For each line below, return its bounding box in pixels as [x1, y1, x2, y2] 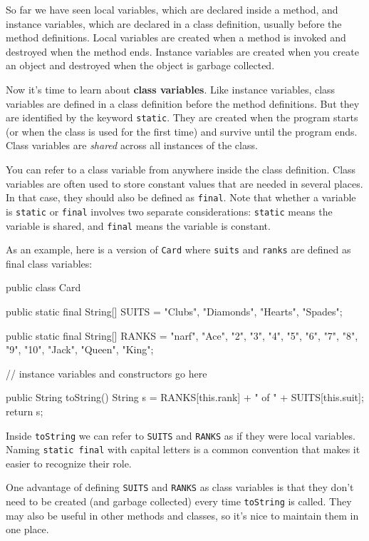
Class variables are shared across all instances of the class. [6, 138, 258, 153]
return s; [6, 403, 43, 418]
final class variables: [6, 256, 93, 270]
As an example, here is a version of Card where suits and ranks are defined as [6, 242, 351, 257]
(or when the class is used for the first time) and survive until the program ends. [6, 123, 358, 138]
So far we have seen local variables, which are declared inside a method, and [6, 2, 338, 16]
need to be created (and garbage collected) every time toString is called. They [6, 494, 352, 509]
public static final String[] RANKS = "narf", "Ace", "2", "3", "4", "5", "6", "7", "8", [6, 328, 358, 343]
